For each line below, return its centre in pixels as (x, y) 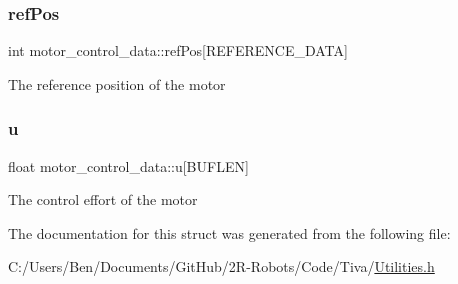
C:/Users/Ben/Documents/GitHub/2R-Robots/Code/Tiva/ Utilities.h (221, 266)
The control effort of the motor (103, 199)
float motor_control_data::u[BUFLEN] (128, 165)
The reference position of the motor (117, 83)
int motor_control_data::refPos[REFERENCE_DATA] (178, 50)
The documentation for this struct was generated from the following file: (229, 232)
